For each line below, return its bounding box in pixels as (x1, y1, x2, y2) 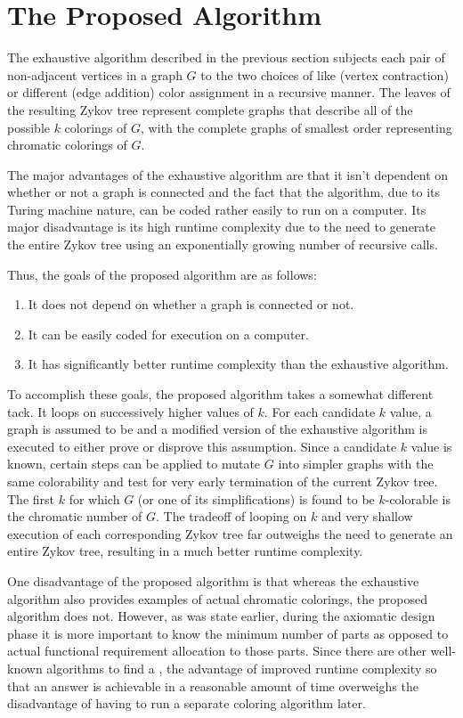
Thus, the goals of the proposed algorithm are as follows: (7, 265, 317, 283)
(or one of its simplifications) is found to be (137, 489, 375, 508)
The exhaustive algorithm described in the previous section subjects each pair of (7, 48, 445, 67)
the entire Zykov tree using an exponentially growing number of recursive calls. (7, 235, 438, 254)
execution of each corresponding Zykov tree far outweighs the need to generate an (7, 524, 453, 543)
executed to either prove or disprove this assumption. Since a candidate (7, 437, 397, 455)
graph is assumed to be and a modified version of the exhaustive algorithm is (7, 420, 427, 438)
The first (7, 489, 55, 508)
